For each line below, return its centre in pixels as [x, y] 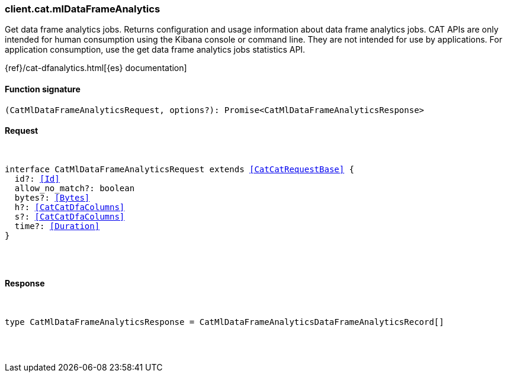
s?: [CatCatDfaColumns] [70, 216]
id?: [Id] [37, 178]
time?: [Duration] [57, 226]
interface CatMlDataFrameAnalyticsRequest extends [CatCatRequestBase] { [180, 169]
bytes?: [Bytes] [52, 197]
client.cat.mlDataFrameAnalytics [83, 9]
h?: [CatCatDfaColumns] [70, 207]
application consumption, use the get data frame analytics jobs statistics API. [155, 50]
